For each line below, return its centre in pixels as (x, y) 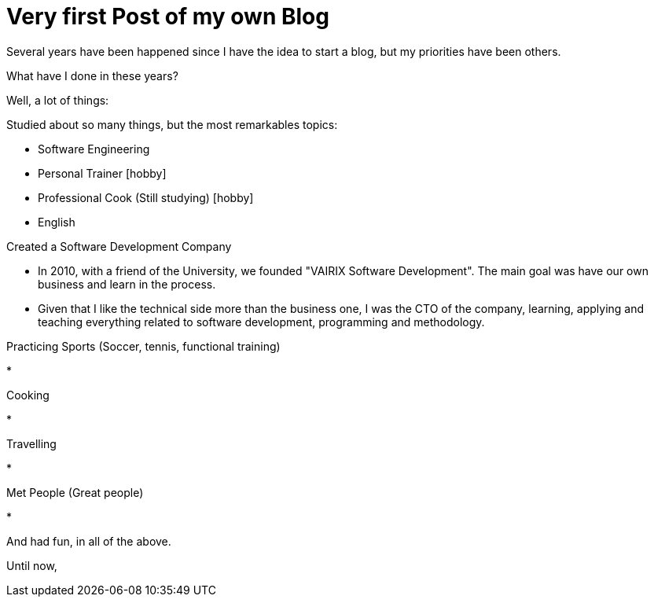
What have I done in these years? (92, 75)
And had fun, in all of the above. (89, 541)
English (57, 222)
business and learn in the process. (127, 284)
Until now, (32, 565)
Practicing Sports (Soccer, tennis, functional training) (143, 346)
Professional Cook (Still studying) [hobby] (146, 197)
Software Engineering (94, 149)
